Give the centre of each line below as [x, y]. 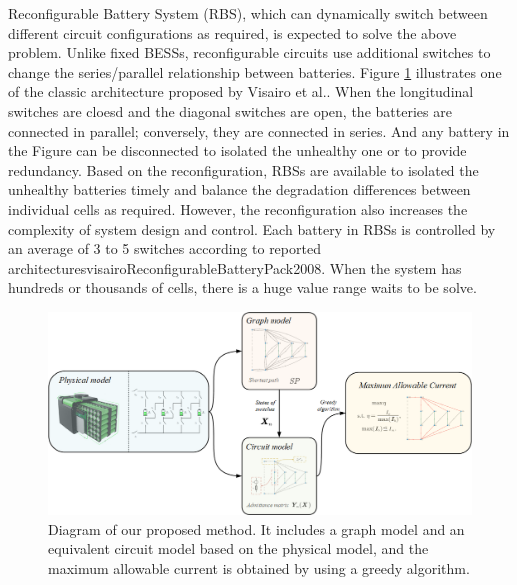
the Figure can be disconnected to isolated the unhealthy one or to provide [237, 150]
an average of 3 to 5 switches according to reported [164, 248]
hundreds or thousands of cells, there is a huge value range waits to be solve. [242, 287]
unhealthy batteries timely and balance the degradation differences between [239, 189]
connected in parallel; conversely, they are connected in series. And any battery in [259, 130]
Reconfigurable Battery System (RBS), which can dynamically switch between [248, 13]
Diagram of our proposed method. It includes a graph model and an [256, 528]
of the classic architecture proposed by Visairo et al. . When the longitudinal [241, 91]
